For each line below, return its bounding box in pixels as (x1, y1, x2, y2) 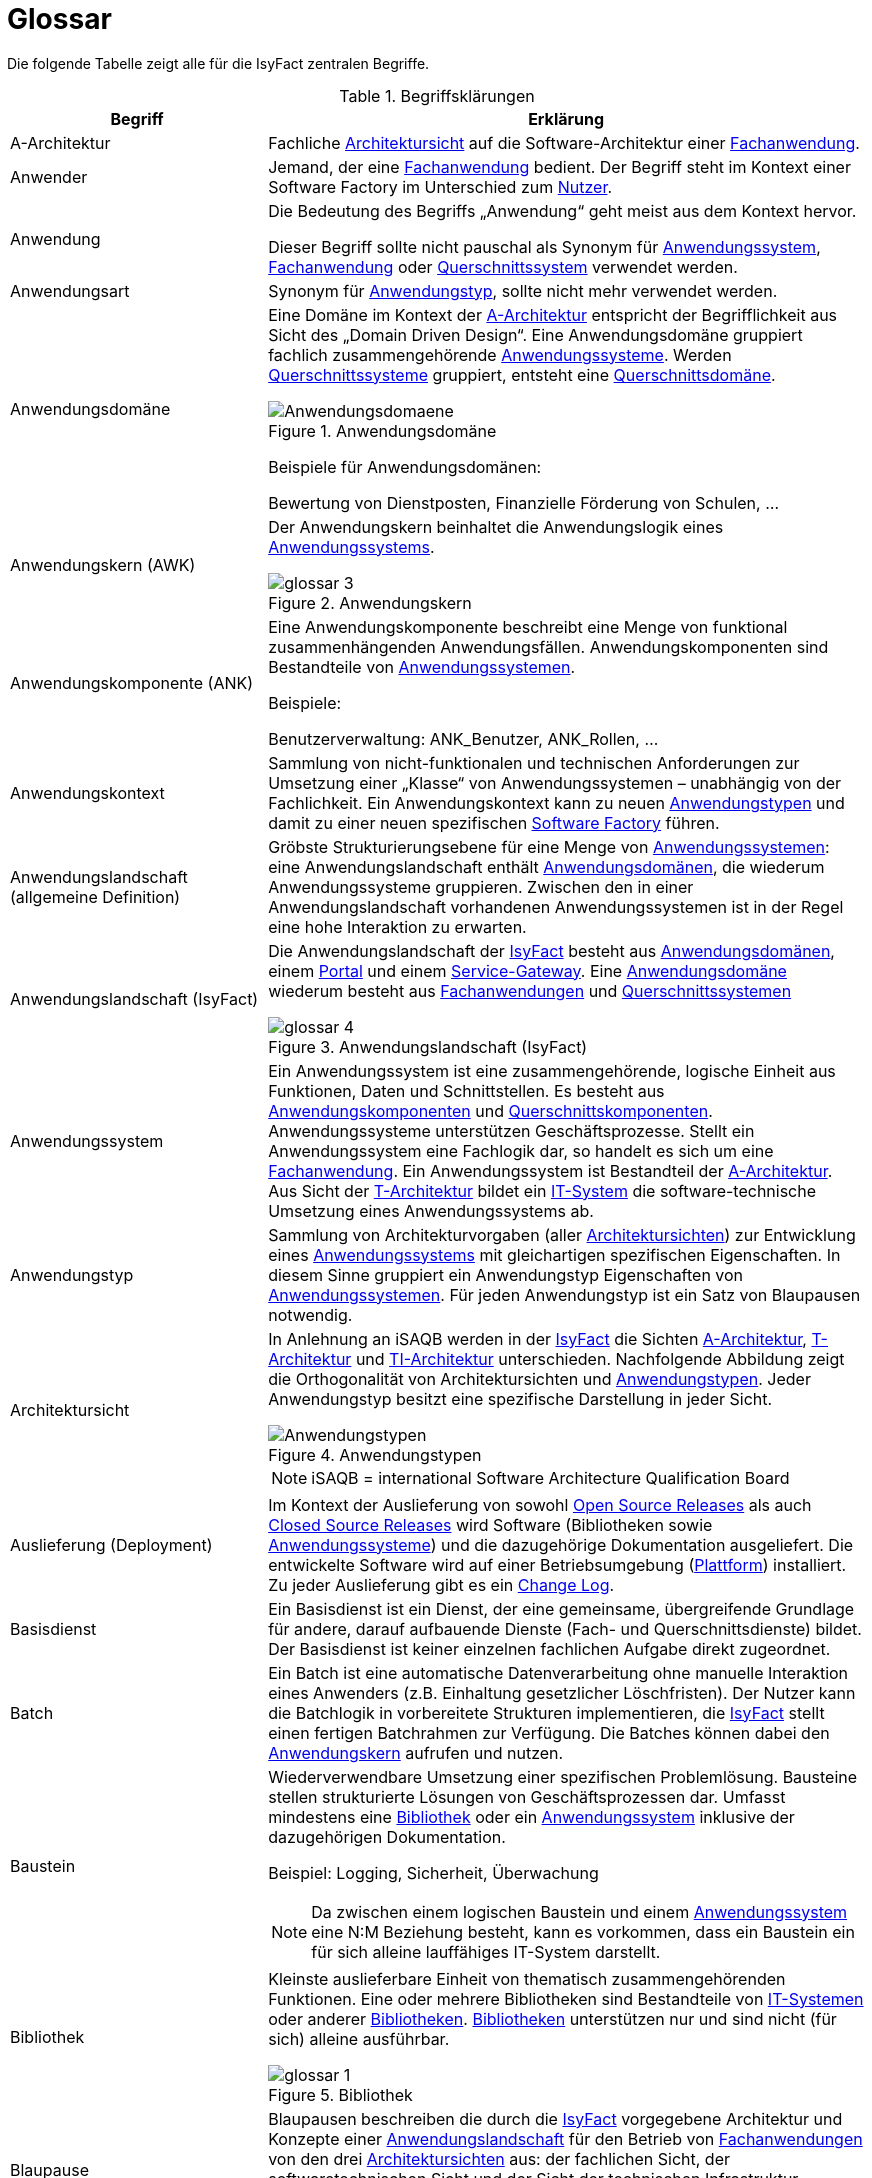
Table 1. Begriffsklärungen (339, 85, 535, 106)
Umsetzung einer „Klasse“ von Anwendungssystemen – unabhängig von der (268, 772, 842, 793)
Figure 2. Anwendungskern (268, 592, 472, 613)
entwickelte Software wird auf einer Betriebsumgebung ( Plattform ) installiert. (268, 1554, 847, 1575)
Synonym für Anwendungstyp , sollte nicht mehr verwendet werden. (268, 280, 778, 301)
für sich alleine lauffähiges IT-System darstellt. (311, 1941, 661, 1962)
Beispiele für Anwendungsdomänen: (268, 456, 542, 477)
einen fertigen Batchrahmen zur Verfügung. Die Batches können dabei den (268, 1722, 830, 1743)
